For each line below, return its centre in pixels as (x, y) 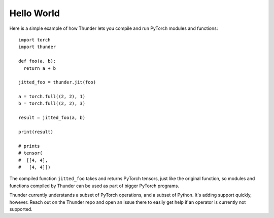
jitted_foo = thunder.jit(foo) (57, 82)
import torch (35, 40)
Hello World (35, 13)
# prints (29, 146)
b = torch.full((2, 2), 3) (52, 103)
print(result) (36, 132)
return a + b (40, 68)
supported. (21, 209)
